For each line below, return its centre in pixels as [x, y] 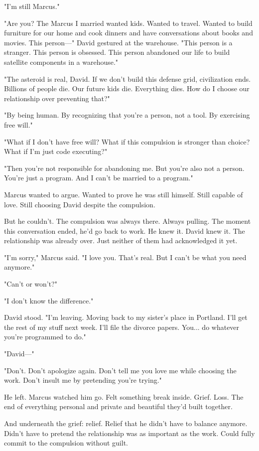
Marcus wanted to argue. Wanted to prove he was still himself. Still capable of [124, 194]
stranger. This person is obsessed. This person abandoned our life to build [117, 52]
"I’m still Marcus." [32, 6]
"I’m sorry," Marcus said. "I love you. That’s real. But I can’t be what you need [125, 257]
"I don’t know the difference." [49, 300]
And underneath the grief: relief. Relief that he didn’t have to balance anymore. [126, 423]
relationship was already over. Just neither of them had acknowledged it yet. [121, 240]
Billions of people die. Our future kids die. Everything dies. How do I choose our [127, 88]
